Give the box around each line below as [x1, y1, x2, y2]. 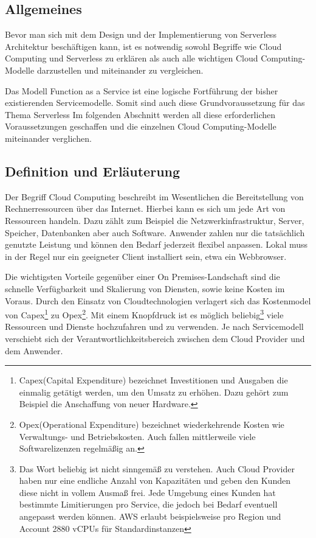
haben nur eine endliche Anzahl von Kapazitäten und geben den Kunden [19, 474, 290, 487]
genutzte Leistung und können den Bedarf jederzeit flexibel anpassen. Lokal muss [5, 238, 308, 251]
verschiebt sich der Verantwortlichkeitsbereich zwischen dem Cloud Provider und [5, 332, 305, 344]
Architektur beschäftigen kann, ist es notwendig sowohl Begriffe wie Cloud [5, 40, 282, 52]
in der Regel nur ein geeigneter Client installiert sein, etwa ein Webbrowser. [5, 250, 287, 262]
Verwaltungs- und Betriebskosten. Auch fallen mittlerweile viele [19, 430, 256, 442]
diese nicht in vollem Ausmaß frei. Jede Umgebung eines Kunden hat [19, 486, 276, 498]
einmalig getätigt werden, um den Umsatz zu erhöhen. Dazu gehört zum [19, 385, 289, 398]
